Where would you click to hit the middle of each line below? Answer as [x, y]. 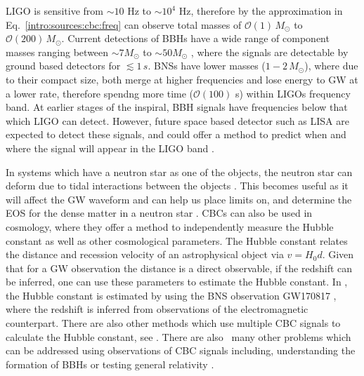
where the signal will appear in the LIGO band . [110, 148]
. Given [338, 254]
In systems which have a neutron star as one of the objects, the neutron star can [179, 172]
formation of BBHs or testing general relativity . [110, 364]
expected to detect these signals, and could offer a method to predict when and [176, 134]
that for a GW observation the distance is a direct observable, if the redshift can [179, 268]
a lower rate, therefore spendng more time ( [100, 93]
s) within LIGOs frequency [293, 93]
